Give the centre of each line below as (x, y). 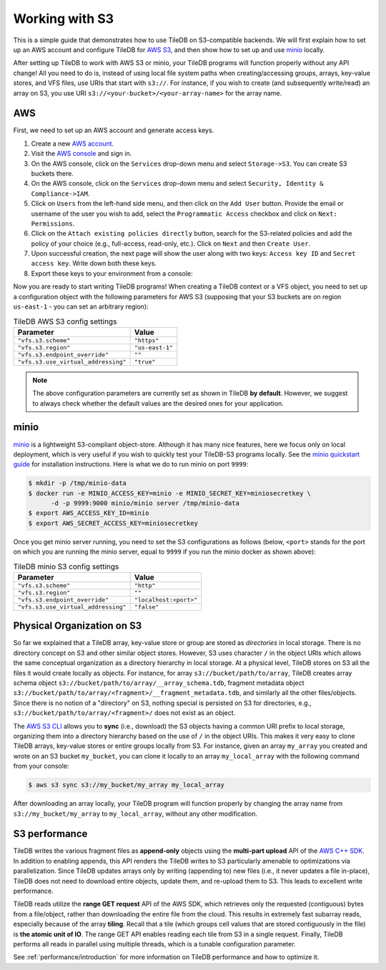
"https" (147, 340)
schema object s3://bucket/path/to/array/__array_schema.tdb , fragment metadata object (159, 683)
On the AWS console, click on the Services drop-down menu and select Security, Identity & (177, 184)
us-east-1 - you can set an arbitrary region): (81, 306)
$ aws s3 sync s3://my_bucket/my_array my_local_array (126, 785)
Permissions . (53, 223)
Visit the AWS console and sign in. (81, 154)
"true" (145, 362)
